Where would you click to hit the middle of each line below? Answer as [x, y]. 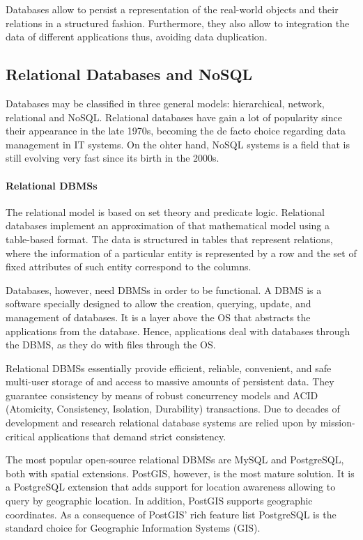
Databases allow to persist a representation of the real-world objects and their [172, 9]
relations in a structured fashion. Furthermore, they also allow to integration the [178, 23]
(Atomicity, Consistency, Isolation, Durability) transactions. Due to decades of [173, 409]
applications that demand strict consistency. [132, 436]
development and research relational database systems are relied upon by [162, 423]
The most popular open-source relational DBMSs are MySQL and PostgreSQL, [175, 460]
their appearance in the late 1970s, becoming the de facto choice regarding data [176, 131]
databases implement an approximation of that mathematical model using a [168, 225]
